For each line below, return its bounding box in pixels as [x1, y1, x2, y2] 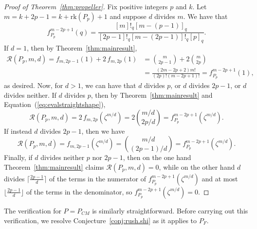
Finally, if [4, 152, 33, 162]
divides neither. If [4, 89, 56, 100]
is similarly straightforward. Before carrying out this [92, 205, 248, 215]
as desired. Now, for [4, 80, 63, 90]
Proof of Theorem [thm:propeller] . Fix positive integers [4, 1, 168, 11]
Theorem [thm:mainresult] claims [4, 161, 104, 172]
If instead [4, 125, 32, 136]
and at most [202, 173, 238, 183]
